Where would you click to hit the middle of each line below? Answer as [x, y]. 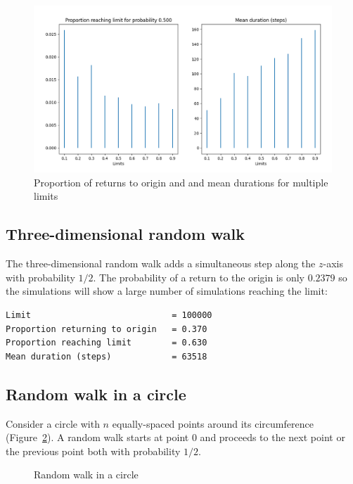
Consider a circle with [53, 423]
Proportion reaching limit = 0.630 [107, 343]
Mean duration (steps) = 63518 [107, 356]
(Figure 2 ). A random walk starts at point [97, 437]
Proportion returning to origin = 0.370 [107, 329]
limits [46, 196]
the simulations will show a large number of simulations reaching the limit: [167, 291]
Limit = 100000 [109, 316]
